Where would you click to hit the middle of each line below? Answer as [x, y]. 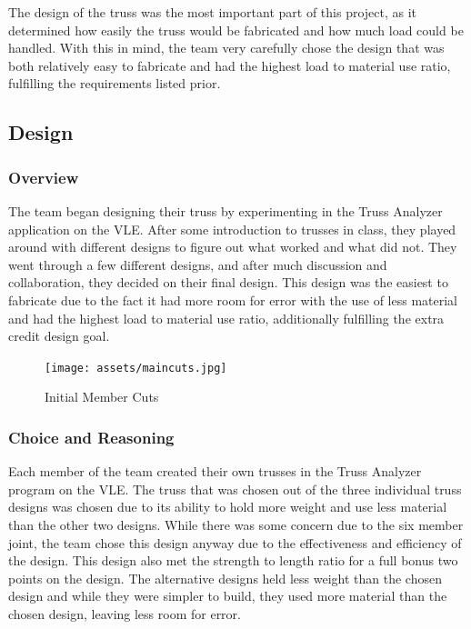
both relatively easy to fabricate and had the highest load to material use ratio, [230, 65]
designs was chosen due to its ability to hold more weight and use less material [228, 507]
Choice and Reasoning [91, 437]
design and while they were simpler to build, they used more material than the [228, 596]
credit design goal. [59, 336]
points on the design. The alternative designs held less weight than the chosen [225, 578]
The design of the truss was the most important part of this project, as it [213, 12]
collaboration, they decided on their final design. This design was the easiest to [228, 282]
